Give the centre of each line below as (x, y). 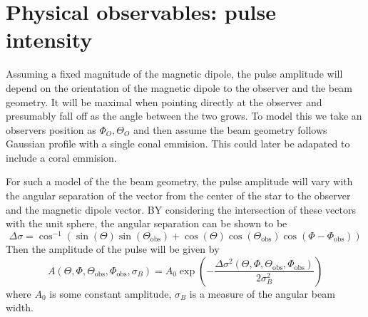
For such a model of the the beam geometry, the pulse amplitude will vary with (179, 181)
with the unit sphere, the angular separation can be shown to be (147, 223)
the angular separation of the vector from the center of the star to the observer (178, 196)
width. (20, 307)
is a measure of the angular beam (262, 293)
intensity (49, 40)
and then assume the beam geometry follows (230, 129)
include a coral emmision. (61, 157)
